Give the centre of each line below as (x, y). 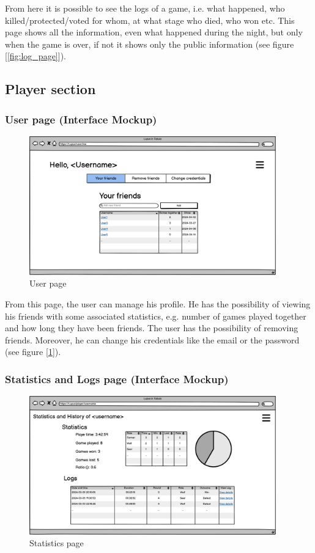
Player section (50, 89)
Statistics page (57, 543)
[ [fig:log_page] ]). (35, 56)
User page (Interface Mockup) (81, 119)
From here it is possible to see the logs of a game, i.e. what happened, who (145, 8)
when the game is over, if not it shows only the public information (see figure (150, 44)
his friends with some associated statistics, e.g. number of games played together (156, 316)
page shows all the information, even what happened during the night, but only (154, 32)
